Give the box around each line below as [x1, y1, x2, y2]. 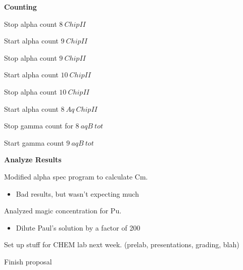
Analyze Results [4, 154, 62, 165]
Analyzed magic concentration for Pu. [4, 205, 122, 216]
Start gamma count [4, 137, 64, 148]
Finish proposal [4, 256, 52, 266]
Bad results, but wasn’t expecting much [16, 188, 139, 199]
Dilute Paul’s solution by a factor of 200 [16, 222, 140, 233]
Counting [4, 2, 37, 12]
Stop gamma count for [4, 120, 73, 131]
